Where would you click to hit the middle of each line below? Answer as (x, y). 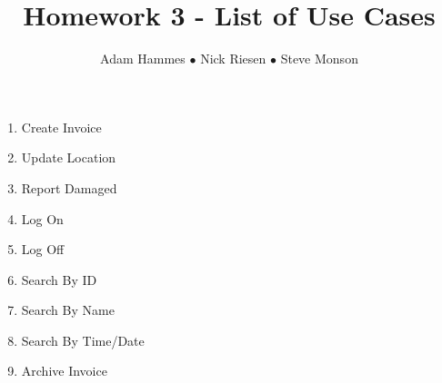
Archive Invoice (64, 371)
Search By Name (68, 310)
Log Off (43, 249)
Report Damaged (69, 187)
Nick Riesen (233, 59)
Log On (42, 218)
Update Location (69, 157)
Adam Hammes (143, 59)
